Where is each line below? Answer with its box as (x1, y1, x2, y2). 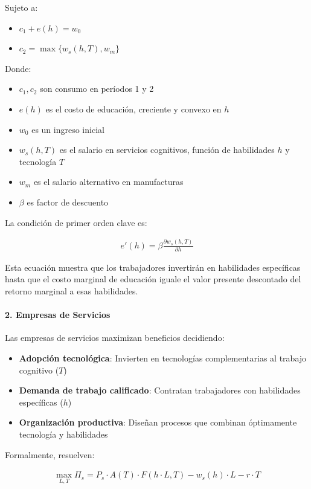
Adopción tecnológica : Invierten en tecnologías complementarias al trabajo (19, 352, 307, 364)
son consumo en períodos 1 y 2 (40, 82, 154, 95)
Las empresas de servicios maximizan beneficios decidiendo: (5, 331, 225, 344)
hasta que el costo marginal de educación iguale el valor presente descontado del (5, 273, 301, 285)
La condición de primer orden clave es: (5, 216, 147, 228)
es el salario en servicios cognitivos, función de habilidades (59, 143, 275, 156)
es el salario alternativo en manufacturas (33, 175, 184, 188)
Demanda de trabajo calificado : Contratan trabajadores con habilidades (19, 384, 301, 397)
